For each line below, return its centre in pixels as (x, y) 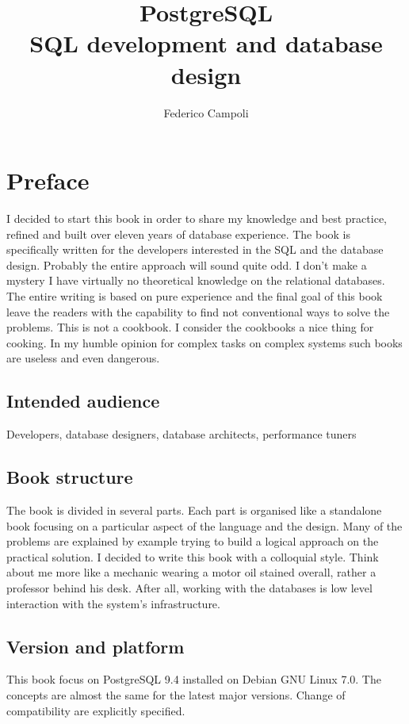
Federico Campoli (206, 112)
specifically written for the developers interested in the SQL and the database (195, 249)
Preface (48, 180)
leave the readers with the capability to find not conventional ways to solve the (198, 311)
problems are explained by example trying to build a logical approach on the (193, 541)
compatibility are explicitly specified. (96, 710)
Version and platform (96, 646)
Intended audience (83, 401)
